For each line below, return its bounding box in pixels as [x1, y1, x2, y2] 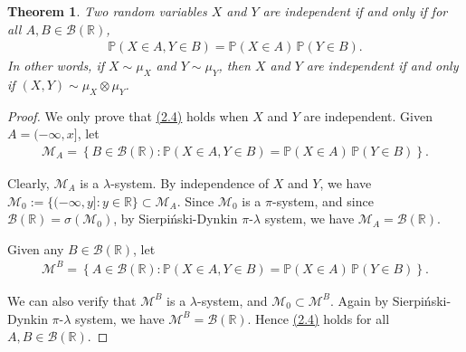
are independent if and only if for [262, 2, 448, 20]
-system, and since [272, 191, 374, 210]
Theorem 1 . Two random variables [7, 2, 207, 20]
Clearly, [7, 174, 50, 193]
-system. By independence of [110, 174, 270, 193]
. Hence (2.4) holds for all [247, 309, 390, 328]
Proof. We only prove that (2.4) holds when [7, 106, 249, 125]
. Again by [329, 290, 389, 309]
